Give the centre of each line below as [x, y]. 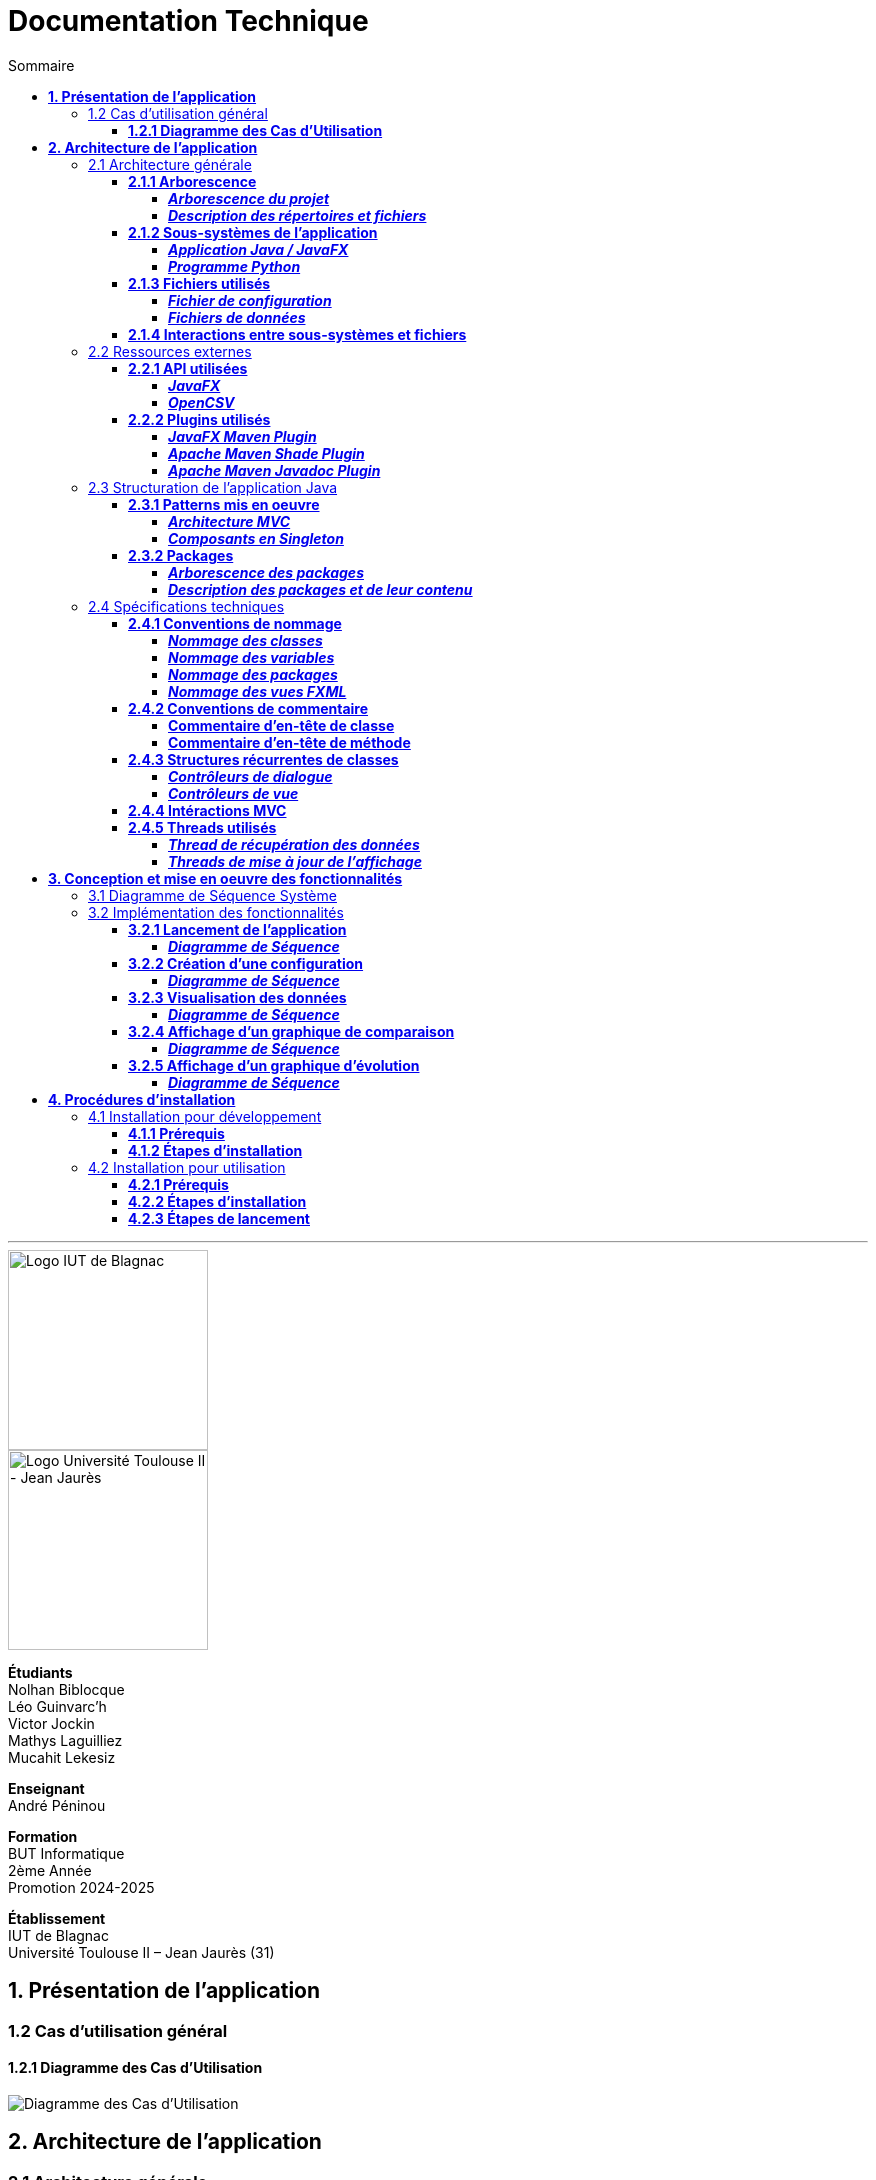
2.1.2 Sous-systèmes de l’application [253, 232]
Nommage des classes [245, 640]
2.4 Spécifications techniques [186, 606]
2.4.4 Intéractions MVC [207, 810]
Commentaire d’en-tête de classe [281, 725]
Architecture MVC [229, 521]
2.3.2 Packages [181, 555]
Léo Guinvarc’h [57, 1706]
